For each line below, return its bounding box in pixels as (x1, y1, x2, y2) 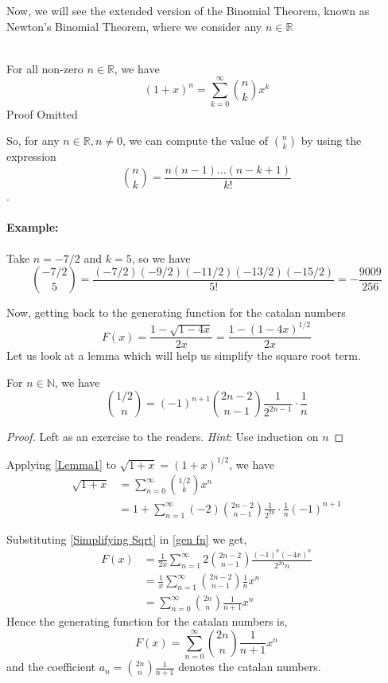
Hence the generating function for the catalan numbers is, (6, 613, 288, 630)
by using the (301, 132, 362, 149)
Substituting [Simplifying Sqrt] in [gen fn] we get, (6, 530, 247, 547)
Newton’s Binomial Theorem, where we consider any (6, 18, 262, 34)
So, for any (6, 132, 60, 149)
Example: (6, 219, 59, 236)
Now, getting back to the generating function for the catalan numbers (6, 304, 346, 321)
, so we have (131, 249, 191, 266)
